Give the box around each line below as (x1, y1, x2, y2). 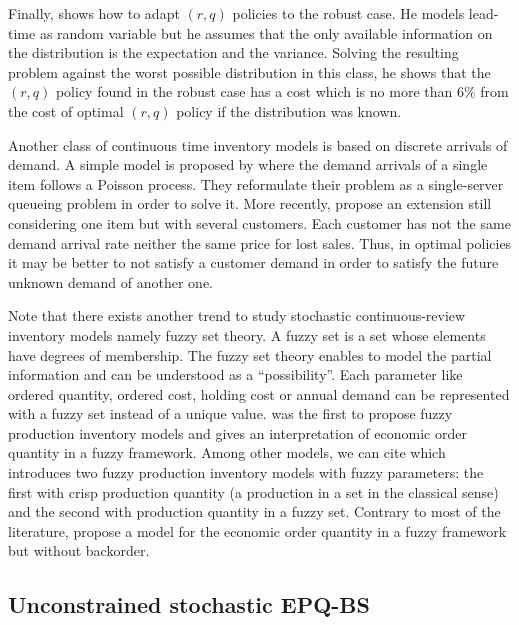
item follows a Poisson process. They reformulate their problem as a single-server (8, 173, 504, 194)
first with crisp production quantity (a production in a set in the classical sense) (8, 481, 499, 502)
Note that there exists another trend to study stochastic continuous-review (8, 305, 466, 326)
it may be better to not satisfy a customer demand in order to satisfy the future (8, 252, 499, 273)
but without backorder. (8, 540, 150, 561)
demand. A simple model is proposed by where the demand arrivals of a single (8, 154, 488, 175)
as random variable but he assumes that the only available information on (39, 22, 493, 43)
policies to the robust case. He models (232, 3, 465, 23)
